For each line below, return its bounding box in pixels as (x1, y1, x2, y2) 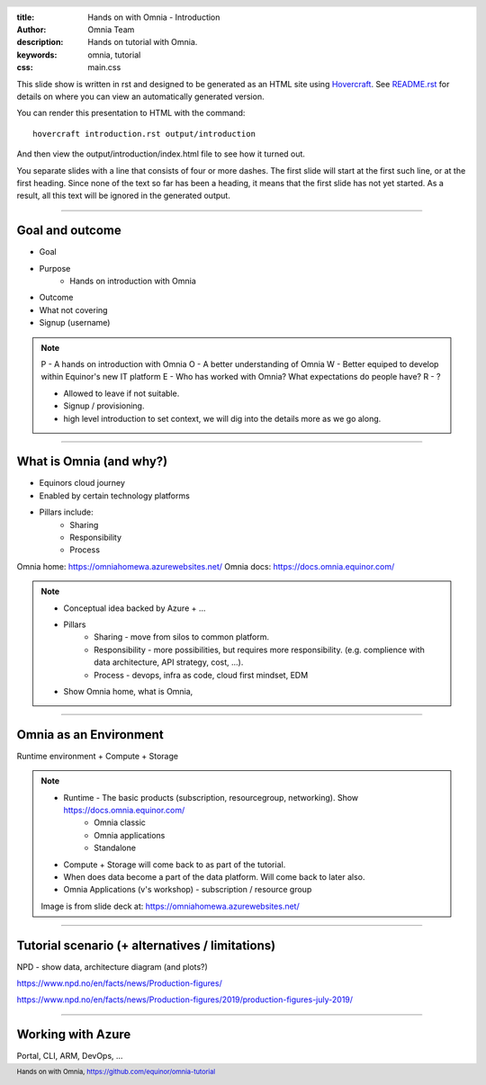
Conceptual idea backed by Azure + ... (63, 603, 206, 614)
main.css (87, 62, 121, 73)
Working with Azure (16, 1027, 131, 1043)
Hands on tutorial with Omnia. (87, 37, 198, 48)
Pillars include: (39, 507, 94, 517)
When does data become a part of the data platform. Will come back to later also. (63, 871, 365, 882)
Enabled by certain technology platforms (39, 490, 191, 501)
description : (16, 37, 64, 48)
